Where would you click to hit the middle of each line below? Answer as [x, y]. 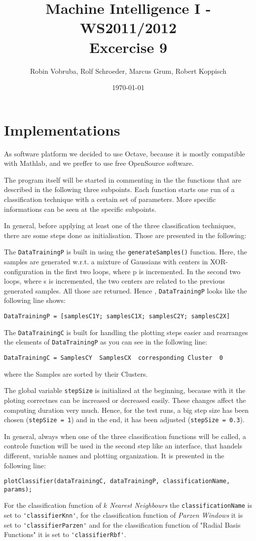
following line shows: [35, 300]
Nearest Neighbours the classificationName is [181, 505]
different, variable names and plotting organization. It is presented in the [114, 455]
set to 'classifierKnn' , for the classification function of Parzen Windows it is [124, 515]
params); [18, 489]
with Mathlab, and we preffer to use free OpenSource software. [99, 163]
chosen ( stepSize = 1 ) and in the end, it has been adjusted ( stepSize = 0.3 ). [124, 419]
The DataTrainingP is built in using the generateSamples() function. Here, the [126, 252]
